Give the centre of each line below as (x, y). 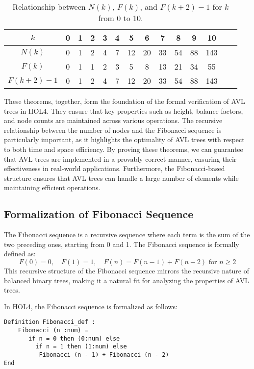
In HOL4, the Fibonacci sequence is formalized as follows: (91, 306)
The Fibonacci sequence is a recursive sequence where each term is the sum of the (127, 234)
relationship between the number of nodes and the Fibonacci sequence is (113, 130)
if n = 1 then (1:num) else (81, 347)
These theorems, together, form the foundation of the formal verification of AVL (125, 101)
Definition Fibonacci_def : (50, 322)
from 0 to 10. (121, 18)
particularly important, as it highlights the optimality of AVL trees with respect (124, 139)
